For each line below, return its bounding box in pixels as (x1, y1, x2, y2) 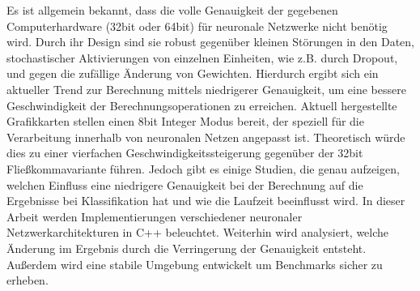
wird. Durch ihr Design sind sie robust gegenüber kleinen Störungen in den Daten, (6, 33, 415, 50)
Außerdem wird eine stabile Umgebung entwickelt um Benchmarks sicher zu (6, 255, 383, 272)
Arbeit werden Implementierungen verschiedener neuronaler (6, 208, 303, 225)
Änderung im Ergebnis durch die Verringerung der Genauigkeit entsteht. (6, 239, 367, 256)
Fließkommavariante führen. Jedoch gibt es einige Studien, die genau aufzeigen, (6, 160, 400, 177)
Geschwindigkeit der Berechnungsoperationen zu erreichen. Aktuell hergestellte (6, 96, 397, 113)
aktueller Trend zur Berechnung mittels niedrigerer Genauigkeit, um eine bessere (6, 80, 406, 97)
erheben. (6, 272, 49, 289)
